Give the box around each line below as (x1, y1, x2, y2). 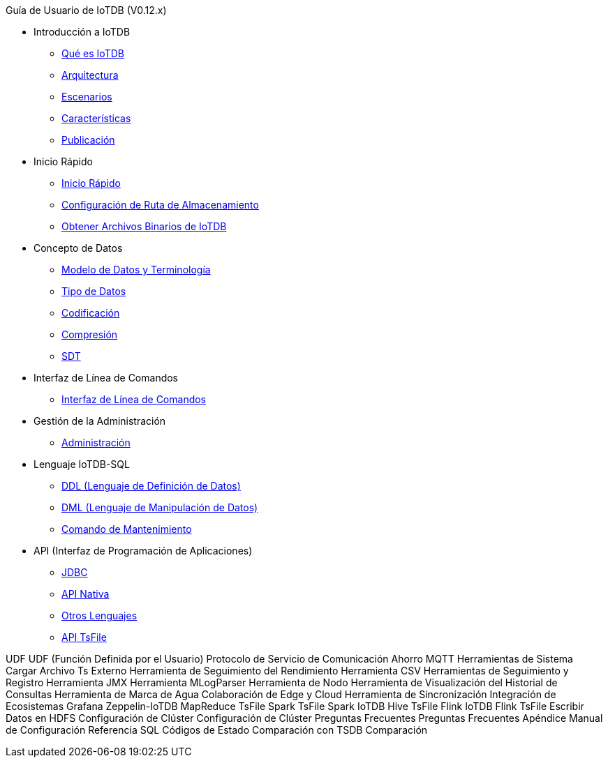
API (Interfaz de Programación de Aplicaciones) (34, 545, 253, 557)
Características (61, 112, 131, 124)
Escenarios (61, 91, 112, 103)
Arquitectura (61, 69, 119, 81)
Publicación (61, 134, 115, 146)
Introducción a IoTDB (34, 26, 131, 38)
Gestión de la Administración (34, 415, 166, 427)
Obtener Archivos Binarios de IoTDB (61, 220, 227, 232)
